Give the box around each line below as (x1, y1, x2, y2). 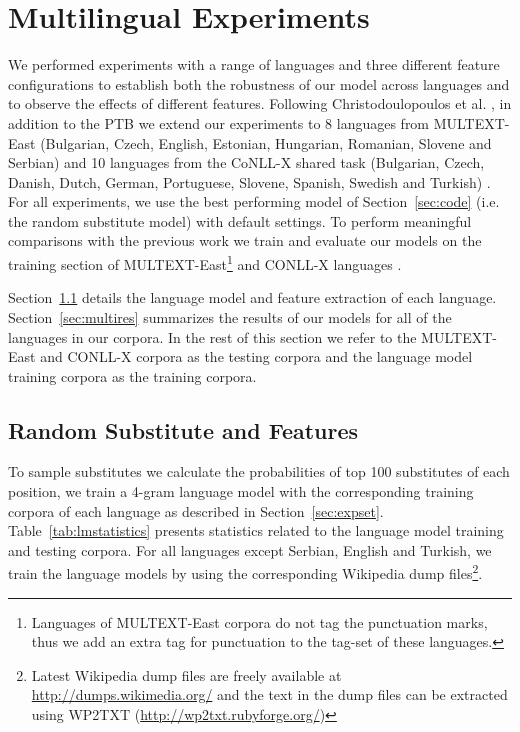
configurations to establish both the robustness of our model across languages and (8, 73, 510, 94)
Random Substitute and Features (8, 414, 359, 445)
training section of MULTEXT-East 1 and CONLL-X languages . (8, 251, 402, 274)
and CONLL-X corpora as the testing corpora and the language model (40, 346, 473, 367)
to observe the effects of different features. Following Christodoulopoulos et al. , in (8, 93, 512, 114)
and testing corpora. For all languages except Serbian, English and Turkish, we (8, 539, 492, 560)
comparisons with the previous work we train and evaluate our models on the (8, 230, 482, 251)
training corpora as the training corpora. (8, 365, 257, 386)
